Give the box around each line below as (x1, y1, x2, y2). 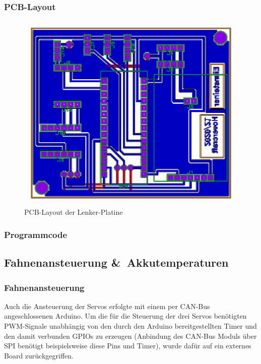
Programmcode (4, 228, 68, 240)
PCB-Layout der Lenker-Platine (24, 207, 123, 217)
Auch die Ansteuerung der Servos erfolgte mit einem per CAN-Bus (4, 300, 210, 311)
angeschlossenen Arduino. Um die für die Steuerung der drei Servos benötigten (4, 311, 247, 321)
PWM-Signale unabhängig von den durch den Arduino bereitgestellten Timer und (4, 321, 257, 331)
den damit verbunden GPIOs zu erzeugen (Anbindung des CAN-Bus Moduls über (4, 330, 257, 341)
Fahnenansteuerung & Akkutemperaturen (4, 255, 229, 270)
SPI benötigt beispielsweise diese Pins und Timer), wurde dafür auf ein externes (4, 340, 251, 351)
